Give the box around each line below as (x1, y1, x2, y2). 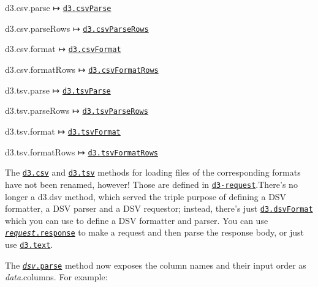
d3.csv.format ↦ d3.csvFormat (5, 42, 121, 55)
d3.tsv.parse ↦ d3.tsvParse (5, 83, 111, 96)
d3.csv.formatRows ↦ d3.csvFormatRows (5, 62, 159, 75)
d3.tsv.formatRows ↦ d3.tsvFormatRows (5, 145, 158, 158)
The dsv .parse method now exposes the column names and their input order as (5, 258, 306, 271)
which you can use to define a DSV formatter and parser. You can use (5, 214, 268, 226)
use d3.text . (5, 238, 53, 251)
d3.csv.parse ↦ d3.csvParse (5, 1, 112, 13)
